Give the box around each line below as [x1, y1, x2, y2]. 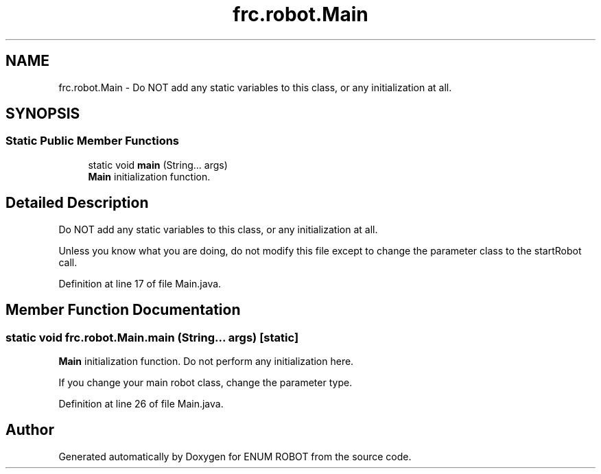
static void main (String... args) [88, 158, 228, 171]
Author [5, 421, 54, 439]
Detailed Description [5, 194, 149, 212]
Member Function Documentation [5, 301, 241, 319]
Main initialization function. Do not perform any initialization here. [58, 355, 354, 367]
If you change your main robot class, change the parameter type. [58, 376, 353, 388]
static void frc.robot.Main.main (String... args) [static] [5, 330, 299, 344]
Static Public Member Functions [5, 134, 180, 148]
